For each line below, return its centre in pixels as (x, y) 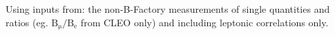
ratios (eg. (27, 22)
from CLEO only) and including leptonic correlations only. (204, 22)
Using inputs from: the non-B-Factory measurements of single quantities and (168, 9)
